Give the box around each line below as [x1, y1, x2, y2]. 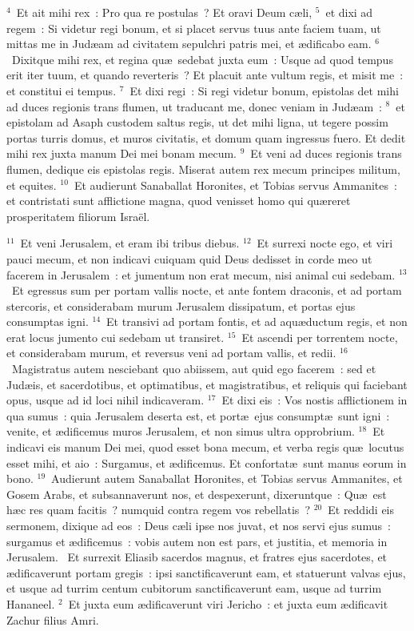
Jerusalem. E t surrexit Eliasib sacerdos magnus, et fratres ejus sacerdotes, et [6, 549, 388, 565]
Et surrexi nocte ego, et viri [257, 235, 393, 251]
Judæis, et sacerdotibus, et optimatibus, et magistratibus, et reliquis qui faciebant [6, 376, 408, 392]
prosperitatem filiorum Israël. [6, 207, 150, 224]
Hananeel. [6, 595, 55, 612]
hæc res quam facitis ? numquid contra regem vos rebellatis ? [6, 501, 310, 518]
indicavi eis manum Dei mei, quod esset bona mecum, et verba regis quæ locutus [6, 439, 404, 456]
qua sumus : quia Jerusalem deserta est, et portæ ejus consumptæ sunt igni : [6, 407, 390, 424]
